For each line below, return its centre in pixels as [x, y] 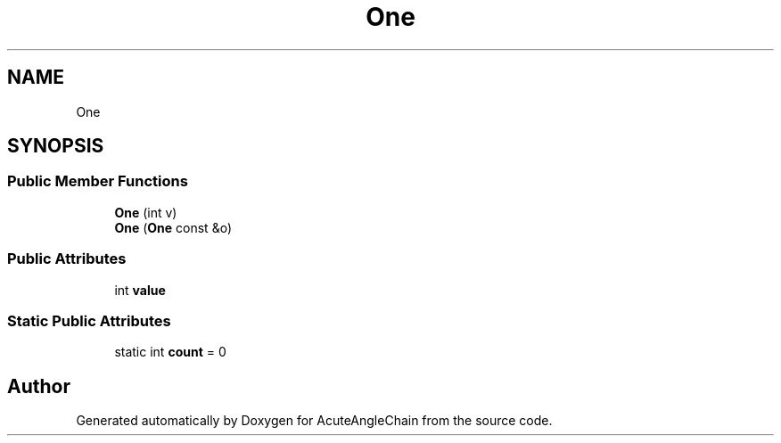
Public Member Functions [98, 181]
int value [140, 290]
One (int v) [146, 212]
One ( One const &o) [173, 227]
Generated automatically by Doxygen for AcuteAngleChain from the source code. [314, 421]
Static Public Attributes [89, 320]
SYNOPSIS [56, 146]
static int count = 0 [170, 352]
